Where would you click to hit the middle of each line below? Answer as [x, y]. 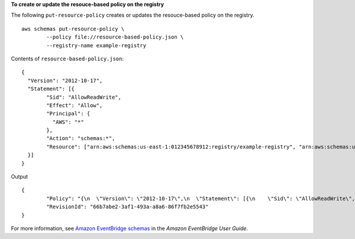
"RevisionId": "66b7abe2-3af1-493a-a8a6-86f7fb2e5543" [128, 207]
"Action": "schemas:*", [81, 138]
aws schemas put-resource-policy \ [73, 29]
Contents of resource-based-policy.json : [67, 59]
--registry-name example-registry [96, 45]
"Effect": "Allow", [75, 105]
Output [19, 177]
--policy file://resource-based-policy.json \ [115, 37]
